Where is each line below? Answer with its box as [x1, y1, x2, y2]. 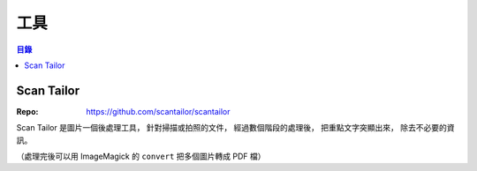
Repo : [16, 106, 39, 116]
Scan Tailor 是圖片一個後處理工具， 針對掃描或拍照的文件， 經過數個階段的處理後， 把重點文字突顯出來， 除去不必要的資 [16, 123, 455, 133]
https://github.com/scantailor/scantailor [86, 106, 231, 116]
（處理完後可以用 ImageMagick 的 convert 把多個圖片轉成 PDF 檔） [16, 151, 266, 162]
